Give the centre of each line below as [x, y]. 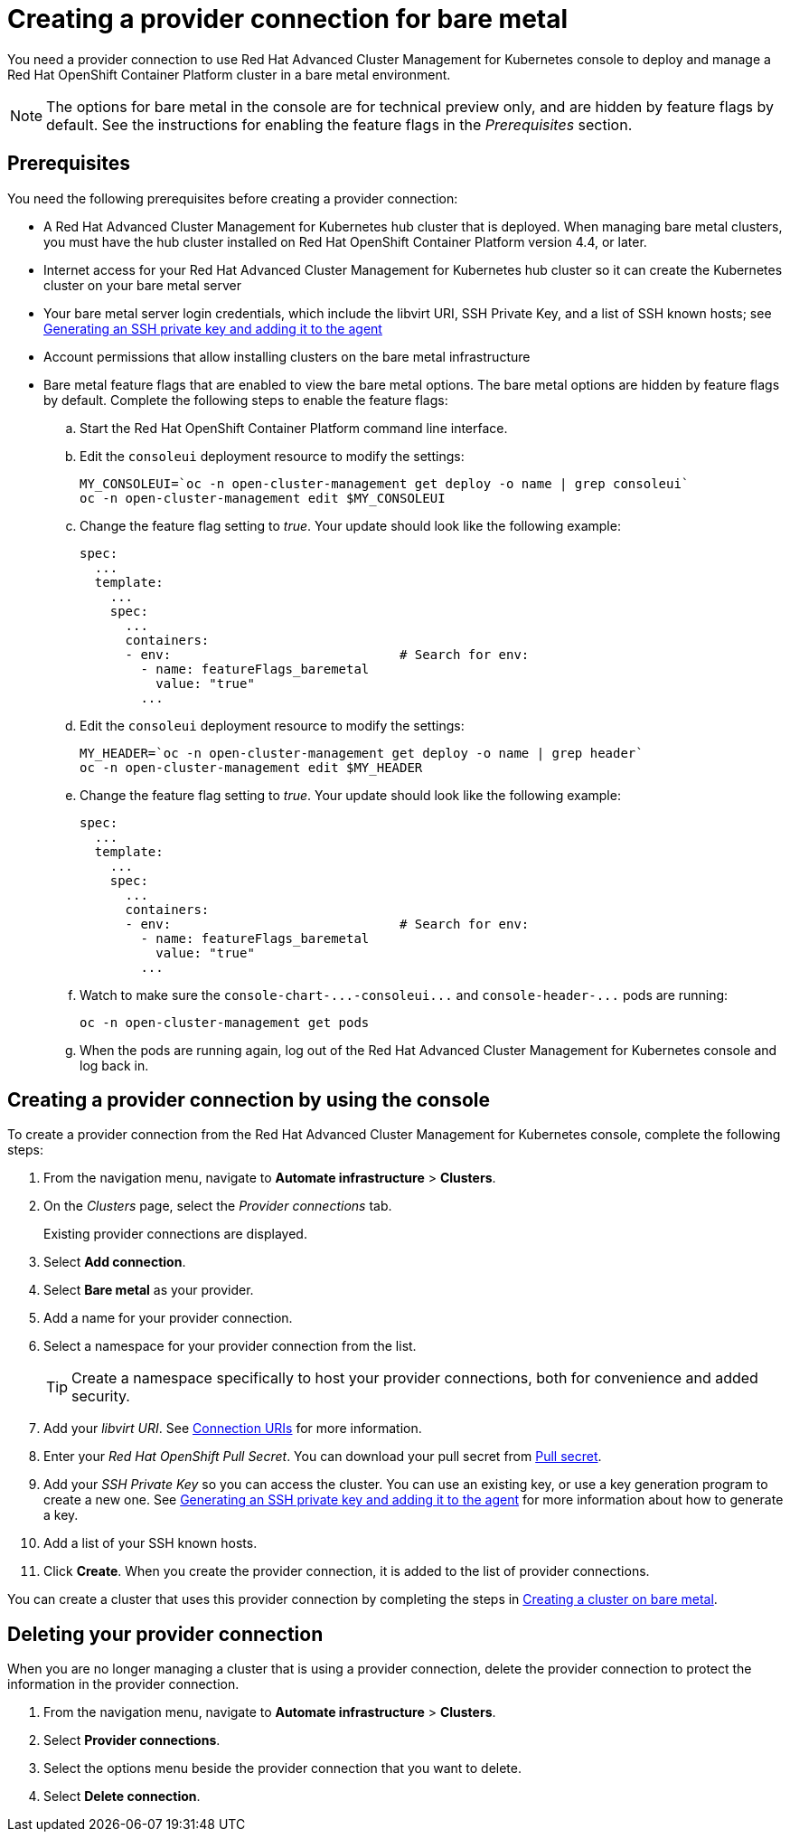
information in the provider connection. [123, 1684]
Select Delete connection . [122, 1797]
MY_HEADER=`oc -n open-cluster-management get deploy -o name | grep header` [362, 753]
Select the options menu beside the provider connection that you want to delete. [283, 1768]
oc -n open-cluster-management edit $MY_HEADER [251, 767]
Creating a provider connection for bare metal [288, 19]
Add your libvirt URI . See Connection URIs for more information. [233, 1429]
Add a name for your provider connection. [168, 1318]
